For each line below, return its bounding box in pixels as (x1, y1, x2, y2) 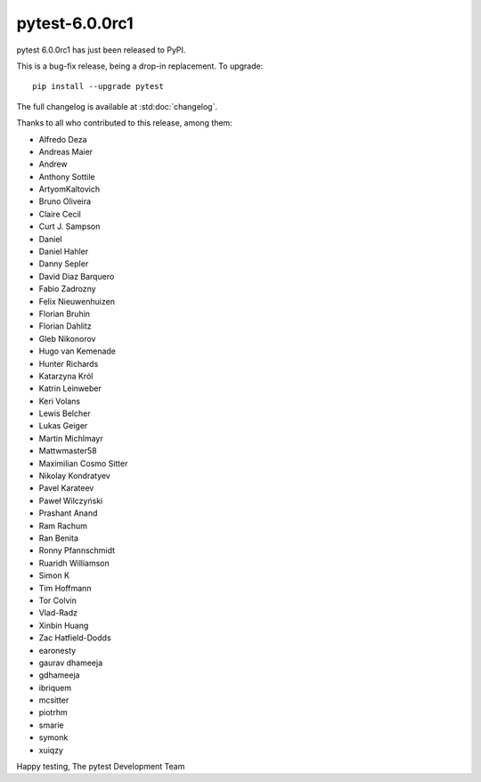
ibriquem (38, 682, 72, 693)
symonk (38, 732, 69, 743)
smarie (38, 720, 64, 730)
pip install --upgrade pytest (32, 81, 165, 92)
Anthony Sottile (38, 171, 95, 182)
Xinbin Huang (38, 620, 89, 631)
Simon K (38, 570, 70, 581)
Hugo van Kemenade (38, 346, 116, 356)
